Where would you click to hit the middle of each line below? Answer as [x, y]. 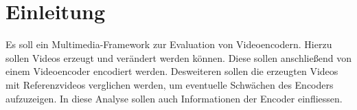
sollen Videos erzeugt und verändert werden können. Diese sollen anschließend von [178, 57]
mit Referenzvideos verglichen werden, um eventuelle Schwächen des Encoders [170, 84]
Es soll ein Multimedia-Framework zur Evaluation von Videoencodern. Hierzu [169, 44]
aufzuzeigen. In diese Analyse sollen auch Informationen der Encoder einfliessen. [174, 98]
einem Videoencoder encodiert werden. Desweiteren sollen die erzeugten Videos [172, 71]
